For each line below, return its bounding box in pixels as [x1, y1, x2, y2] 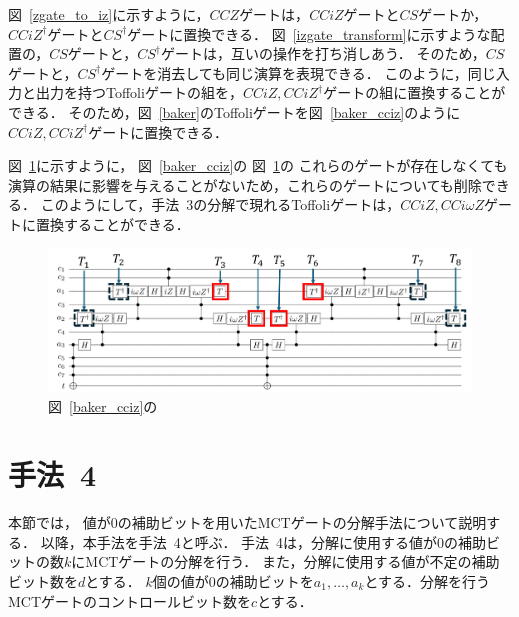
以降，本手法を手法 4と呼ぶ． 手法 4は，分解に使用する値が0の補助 [40, 531, 487, 552]
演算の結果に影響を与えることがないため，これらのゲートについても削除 [8, 174, 482, 195]
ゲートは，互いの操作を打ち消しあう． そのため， [160, 43, 486, 64]
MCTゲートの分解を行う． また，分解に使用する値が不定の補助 [85, 551, 500, 572]
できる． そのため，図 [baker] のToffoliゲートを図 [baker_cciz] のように [8, 101, 461, 122]
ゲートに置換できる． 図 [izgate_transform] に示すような [127, 23, 491, 44]
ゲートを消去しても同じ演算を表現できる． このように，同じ [101, 62, 496, 83]
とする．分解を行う [364, 571, 490, 592]
